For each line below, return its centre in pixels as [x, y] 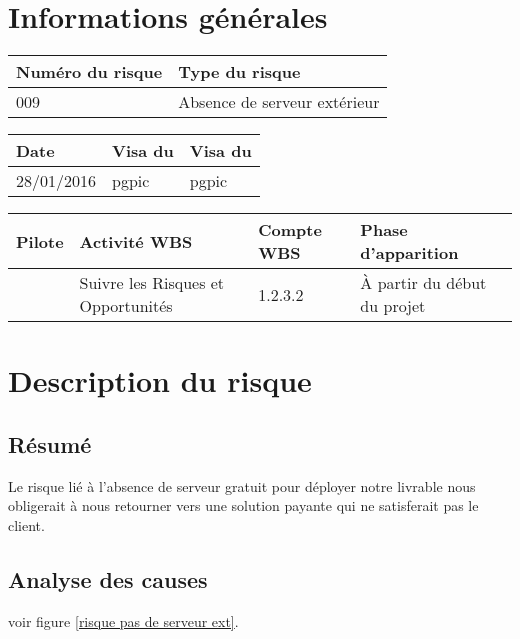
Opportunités [126, 306]
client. [26, 524]
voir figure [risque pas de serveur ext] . [123, 620]
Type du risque [239, 72]
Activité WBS [136, 241]
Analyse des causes [108, 578]
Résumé [50, 443]
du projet [393, 306]
